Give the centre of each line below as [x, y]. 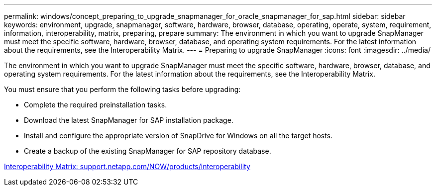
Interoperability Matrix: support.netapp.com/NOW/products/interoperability [127, 166]
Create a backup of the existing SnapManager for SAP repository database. [148, 151]
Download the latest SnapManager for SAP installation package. [129, 120]
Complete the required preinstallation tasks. [96, 105]
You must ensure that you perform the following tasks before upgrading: [122, 89]
